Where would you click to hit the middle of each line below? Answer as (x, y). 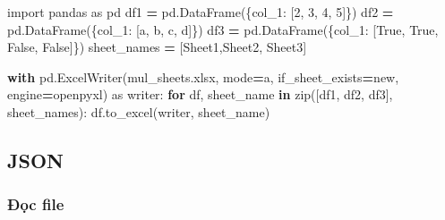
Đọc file (36, 204)
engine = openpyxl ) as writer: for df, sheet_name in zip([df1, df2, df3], (200, 94)
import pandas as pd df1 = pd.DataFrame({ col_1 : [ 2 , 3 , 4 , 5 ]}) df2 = (201, 12)
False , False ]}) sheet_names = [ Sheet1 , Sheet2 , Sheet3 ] (157, 47)
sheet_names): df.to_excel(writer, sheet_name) (139, 111)
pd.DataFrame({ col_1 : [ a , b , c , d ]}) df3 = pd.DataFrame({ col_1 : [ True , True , (223, 29)
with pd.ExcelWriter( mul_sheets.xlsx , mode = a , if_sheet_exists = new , (203, 76)
